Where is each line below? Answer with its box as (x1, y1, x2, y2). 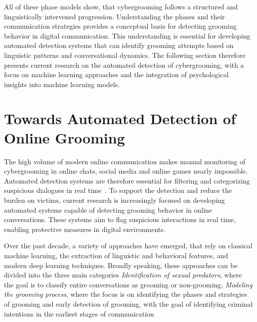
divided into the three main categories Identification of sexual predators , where (4, 270, 242, 280)
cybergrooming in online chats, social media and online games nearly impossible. (4, 166, 248, 176)
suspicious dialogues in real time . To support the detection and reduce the (4, 185, 232, 195)
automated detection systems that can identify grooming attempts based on (4, 40, 234, 50)
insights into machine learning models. (4, 79, 120, 89)
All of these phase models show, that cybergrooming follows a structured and (4, 1, 238, 11)
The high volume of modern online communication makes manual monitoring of (4, 156, 246, 166)
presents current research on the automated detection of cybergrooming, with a (4, 59, 244, 70)
